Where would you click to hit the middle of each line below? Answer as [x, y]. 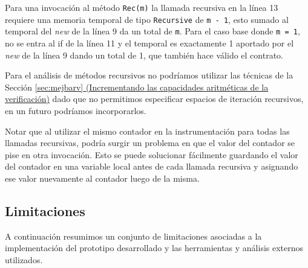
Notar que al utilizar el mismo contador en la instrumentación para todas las [147, 131]
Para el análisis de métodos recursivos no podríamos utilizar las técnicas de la [149, 75]
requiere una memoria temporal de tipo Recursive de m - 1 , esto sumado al [147, 19]
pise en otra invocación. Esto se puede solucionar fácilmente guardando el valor [152, 154]
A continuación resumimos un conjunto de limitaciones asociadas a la [133, 236]
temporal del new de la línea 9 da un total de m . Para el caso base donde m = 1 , [152, 31]
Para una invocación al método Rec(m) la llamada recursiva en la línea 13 [142, 7]
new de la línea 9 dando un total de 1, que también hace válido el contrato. [144, 55]
